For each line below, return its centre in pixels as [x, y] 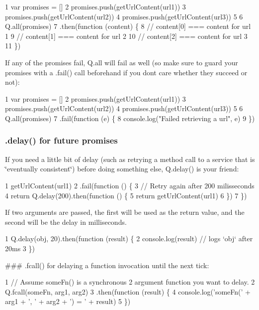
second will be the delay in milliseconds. [66, 222]
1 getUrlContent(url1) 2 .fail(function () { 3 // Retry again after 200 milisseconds [130, 185]
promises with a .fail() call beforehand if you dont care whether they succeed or [126, 72]
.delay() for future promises [61, 140]
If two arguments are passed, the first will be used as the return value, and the [125, 212]
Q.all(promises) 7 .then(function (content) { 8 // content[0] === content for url [128, 26]
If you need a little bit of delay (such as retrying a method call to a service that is [130, 159]
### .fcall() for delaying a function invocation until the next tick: [107, 265]
